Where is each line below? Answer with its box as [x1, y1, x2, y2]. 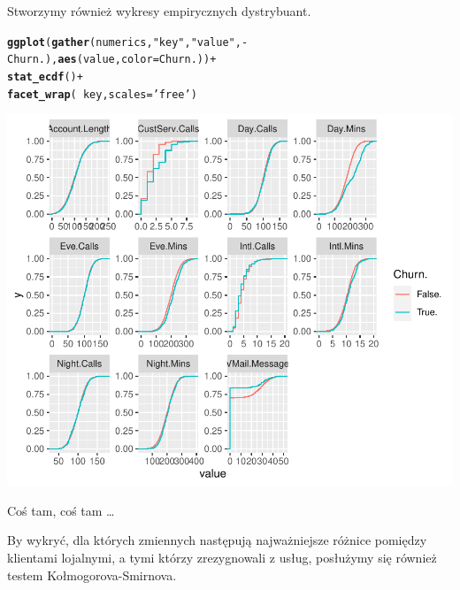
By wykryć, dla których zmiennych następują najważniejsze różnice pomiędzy [7, 531, 427, 549]
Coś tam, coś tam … [7, 501, 115, 519]
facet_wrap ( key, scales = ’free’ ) [7, 88, 197, 101]
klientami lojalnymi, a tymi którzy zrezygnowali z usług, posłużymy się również [7, 548, 437, 566]
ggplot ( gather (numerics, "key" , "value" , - [7, 35, 249, 49]
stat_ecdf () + [7, 70, 83, 83]
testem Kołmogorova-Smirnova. [7, 565, 177, 584]
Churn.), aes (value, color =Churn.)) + [7, 53, 217, 66]
